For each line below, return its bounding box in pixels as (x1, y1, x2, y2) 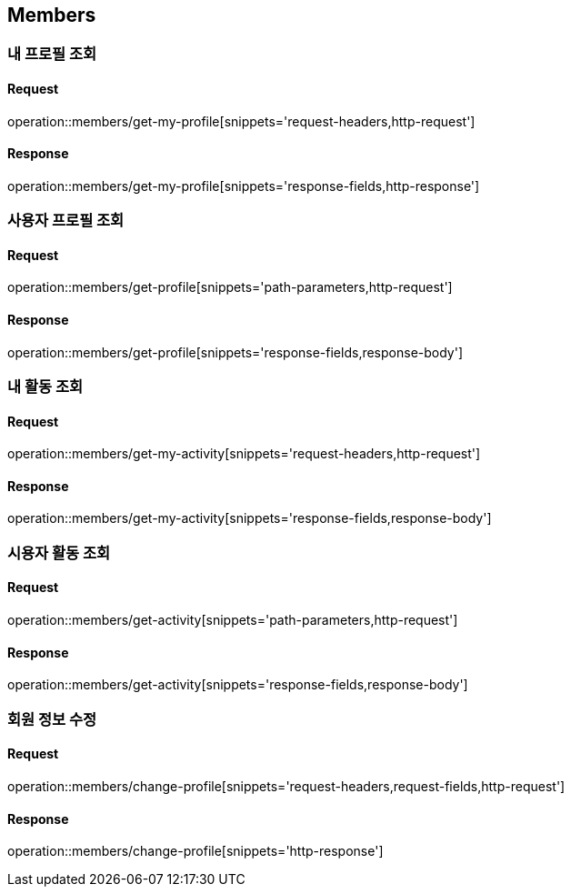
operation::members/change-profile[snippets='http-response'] (7, 843, 384, 859)
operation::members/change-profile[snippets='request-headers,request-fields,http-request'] (7, 778, 566, 794)
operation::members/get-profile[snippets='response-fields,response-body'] (7, 344, 464, 360)
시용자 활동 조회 (7, 543, 111, 562)
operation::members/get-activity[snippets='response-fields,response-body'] (7, 677, 468, 693)
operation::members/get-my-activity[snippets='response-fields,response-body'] (7, 510, 492, 527)
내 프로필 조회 (7, 45, 97, 64)
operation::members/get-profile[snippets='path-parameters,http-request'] (7, 279, 453, 296)
